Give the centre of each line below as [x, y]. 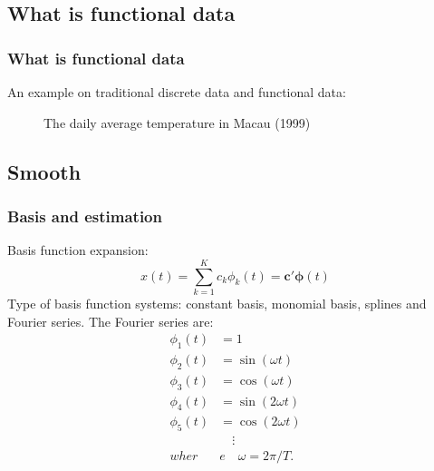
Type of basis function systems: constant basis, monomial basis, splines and [217, 303]
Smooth [44, 171]
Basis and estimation [85, 216]
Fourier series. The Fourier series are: [111, 321]
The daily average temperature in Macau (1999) [177, 122]
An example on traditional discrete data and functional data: [177, 92]
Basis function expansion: [78, 250]
